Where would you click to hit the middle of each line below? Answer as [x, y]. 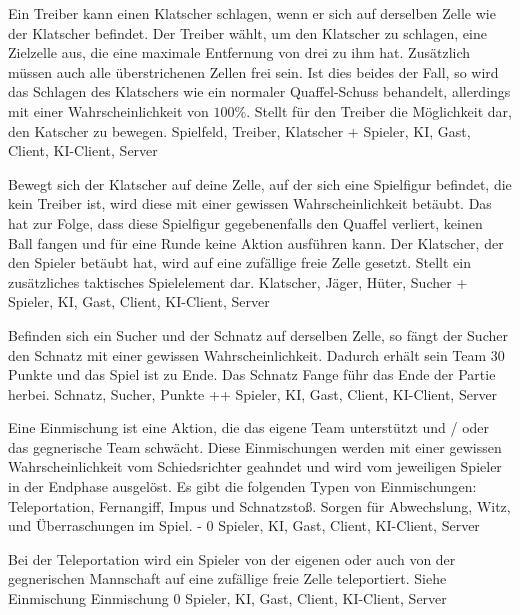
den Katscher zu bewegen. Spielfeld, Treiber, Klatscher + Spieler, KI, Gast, [239, 130]
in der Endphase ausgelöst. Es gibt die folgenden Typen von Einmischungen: [242, 486]
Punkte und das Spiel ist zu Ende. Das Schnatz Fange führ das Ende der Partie [252, 374]
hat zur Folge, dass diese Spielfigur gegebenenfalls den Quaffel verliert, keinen [245, 222]
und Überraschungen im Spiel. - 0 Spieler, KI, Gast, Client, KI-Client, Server [244, 525]
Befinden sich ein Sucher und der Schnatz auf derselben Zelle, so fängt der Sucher [258, 334]
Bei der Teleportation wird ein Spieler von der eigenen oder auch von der [232, 558]
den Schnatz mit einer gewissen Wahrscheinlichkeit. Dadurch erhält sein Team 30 [256, 354]
